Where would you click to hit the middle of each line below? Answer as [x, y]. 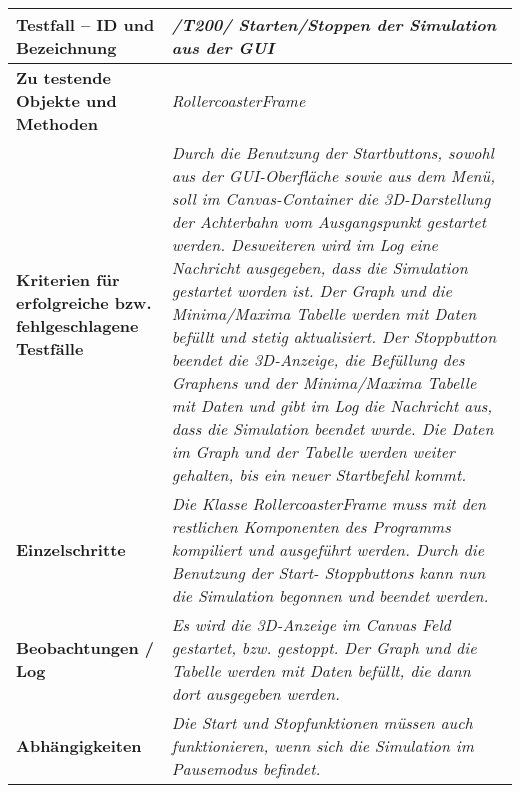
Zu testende [63, 77]
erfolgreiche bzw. [84, 302]
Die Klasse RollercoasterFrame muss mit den [328, 503]
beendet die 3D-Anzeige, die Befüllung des [318, 359]
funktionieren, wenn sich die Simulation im [322, 745]
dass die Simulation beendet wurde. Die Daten [332, 428]
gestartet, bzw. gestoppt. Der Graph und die [324, 647]
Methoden [57, 123]
